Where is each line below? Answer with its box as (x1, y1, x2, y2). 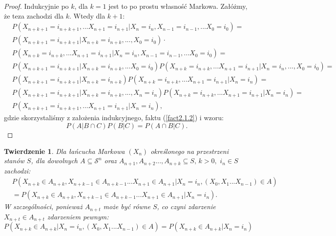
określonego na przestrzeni (150, 146, 229, 156)
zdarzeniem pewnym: (47, 211, 109, 221)
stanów (4, 155, 24, 166)
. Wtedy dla (69, 10, 105, 21)
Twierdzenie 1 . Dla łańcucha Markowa (4, 146, 125, 156)
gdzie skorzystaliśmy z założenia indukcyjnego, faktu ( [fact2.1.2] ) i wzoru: (4, 112, 224, 123)
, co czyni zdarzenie (157, 201, 216, 212)
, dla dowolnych (31, 155, 78, 166)
